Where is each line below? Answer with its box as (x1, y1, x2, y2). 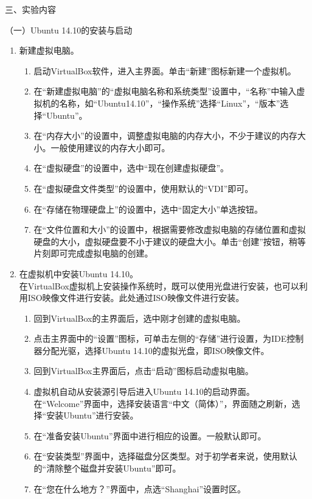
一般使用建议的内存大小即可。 (50, 141, 170, 154)
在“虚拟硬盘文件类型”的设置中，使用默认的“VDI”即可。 (33, 182, 254, 194)
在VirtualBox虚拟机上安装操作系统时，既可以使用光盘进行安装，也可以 (19, 279, 299, 292)
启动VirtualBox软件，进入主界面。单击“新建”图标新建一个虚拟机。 (33, 64, 296, 77)
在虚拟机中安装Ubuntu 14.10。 (19, 267, 139, 280)
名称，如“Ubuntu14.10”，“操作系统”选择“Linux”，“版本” (59, 96, 280, 109)
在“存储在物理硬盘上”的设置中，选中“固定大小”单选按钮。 (33, 202, 263, 215)
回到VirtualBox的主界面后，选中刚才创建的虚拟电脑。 (33, 311, 246, 324)
